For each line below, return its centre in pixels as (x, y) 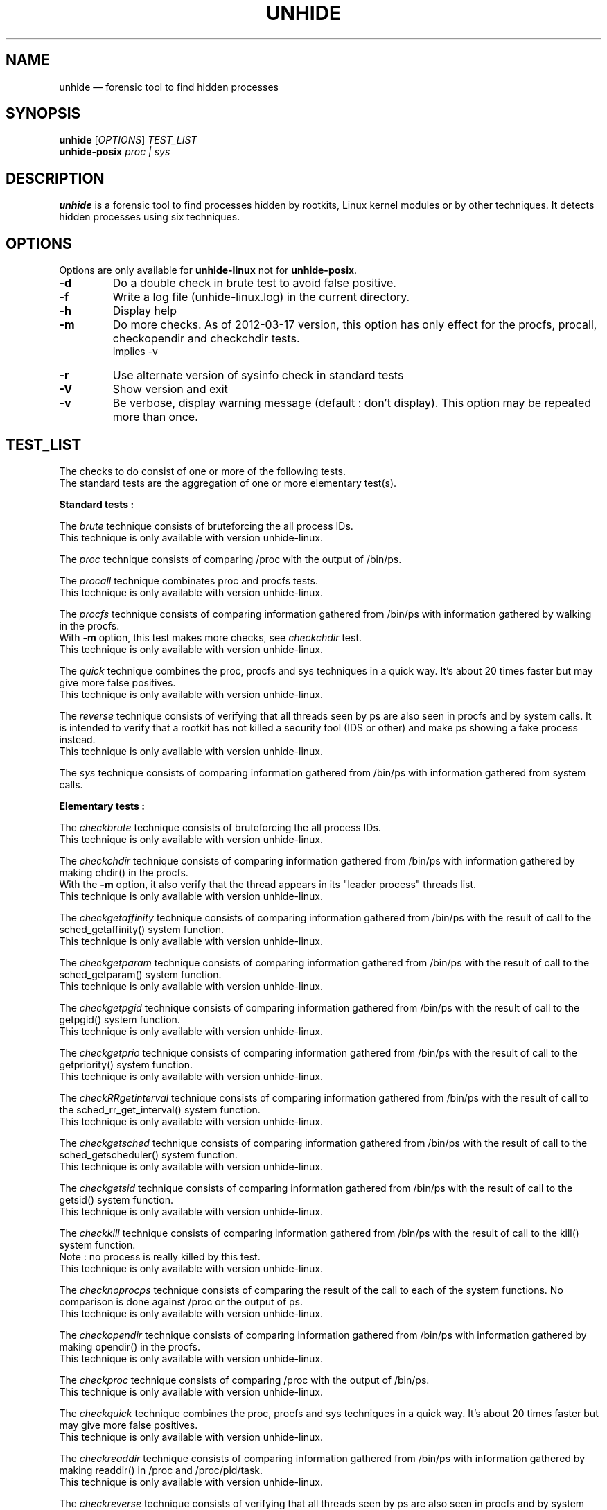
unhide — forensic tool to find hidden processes (169, 87)
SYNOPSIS (43, 114)
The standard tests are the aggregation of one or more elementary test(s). (228, 483)
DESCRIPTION (55, 178)
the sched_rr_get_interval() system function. (160, 1109)
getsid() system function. (116, 1199)
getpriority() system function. (126, 1064)
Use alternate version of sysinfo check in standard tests (258, 375)
